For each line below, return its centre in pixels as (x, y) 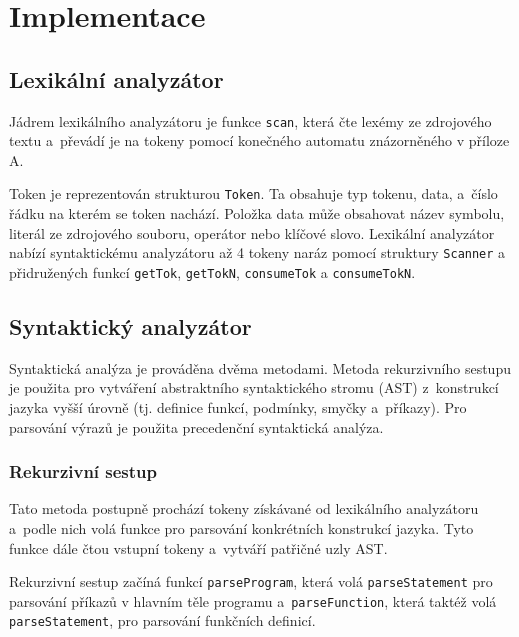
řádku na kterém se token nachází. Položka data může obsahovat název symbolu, (257, 213)
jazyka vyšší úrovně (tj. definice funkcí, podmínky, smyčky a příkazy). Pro (238, 406)
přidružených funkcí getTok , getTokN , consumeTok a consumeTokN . (212, 271)
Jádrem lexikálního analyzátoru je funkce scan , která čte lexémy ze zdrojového (250, 120)
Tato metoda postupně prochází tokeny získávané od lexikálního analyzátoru (244, 508)
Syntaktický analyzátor (130, 325)
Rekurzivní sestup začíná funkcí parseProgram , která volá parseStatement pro (251, 581)
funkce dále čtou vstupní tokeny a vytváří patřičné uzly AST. (198, 547)
